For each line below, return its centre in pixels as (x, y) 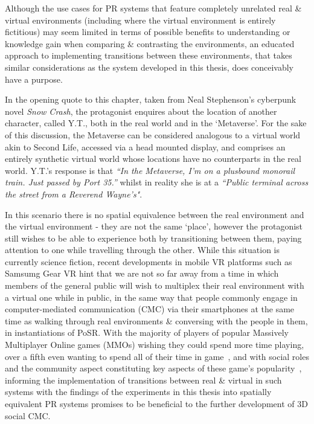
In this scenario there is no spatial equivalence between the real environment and (155, 214)
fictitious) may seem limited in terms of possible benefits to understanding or (148, 32)
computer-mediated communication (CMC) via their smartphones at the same (150, 309)
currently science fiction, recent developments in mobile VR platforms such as (149, 261)
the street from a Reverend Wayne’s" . (74, 194)
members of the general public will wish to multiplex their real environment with (155, 285)
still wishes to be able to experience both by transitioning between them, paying (153, 238)
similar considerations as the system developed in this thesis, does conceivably (149, 67)
